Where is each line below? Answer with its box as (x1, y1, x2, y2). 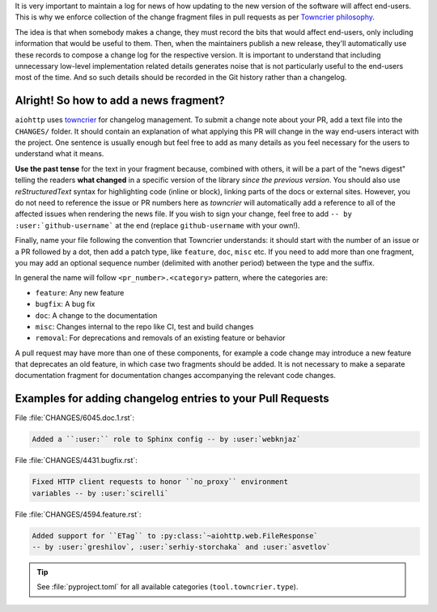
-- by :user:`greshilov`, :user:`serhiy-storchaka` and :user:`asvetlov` (32, 542, 331, 552)
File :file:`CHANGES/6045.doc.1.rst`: (15, 413, 135, 423)
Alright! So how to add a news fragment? (15, 94, 226, 108)
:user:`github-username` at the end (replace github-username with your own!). (15, 220, 300, 230)
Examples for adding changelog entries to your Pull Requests (15, 392, 329, 406)
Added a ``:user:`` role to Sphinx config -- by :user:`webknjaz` (32, 435, 301, 444)
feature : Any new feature (35, 287, 125, 297)
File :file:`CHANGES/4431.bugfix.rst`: (15, 456, 138, 465)
